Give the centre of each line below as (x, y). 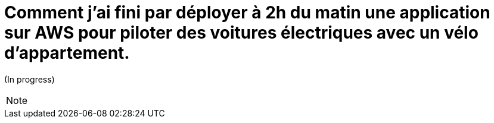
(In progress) (29, 79)
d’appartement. (67, 53)
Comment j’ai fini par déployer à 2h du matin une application (247, 12)
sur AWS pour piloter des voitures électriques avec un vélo (241, 33)
